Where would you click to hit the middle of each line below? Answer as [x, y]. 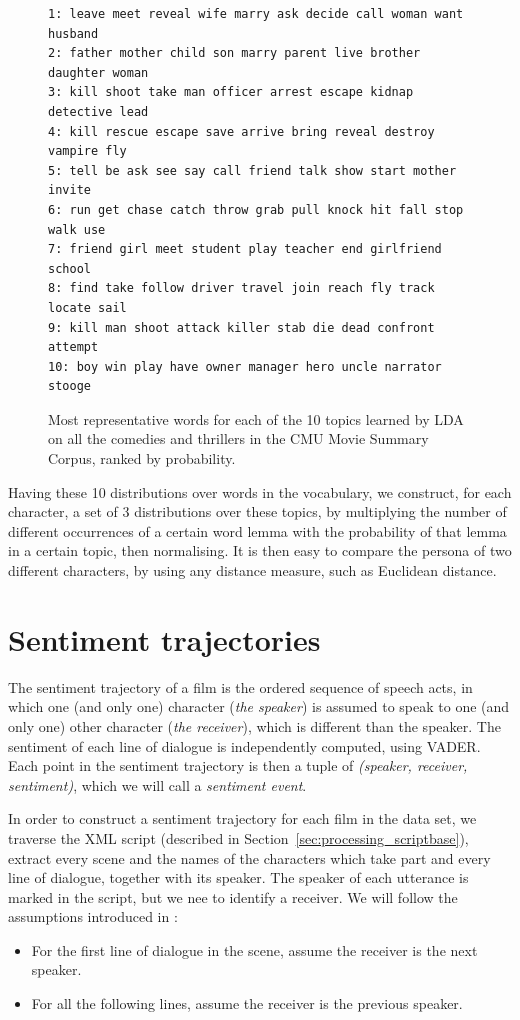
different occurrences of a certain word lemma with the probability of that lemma [257, 530]
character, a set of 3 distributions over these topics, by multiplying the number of [257, 511]
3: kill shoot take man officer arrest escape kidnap [231, 92]
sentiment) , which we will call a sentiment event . [157, 784]
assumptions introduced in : [93, 916]
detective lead [98, 111]
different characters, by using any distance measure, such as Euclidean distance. [252, 570]
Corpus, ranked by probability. [142, 458]
